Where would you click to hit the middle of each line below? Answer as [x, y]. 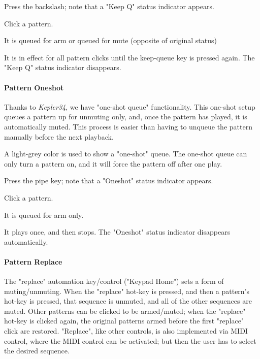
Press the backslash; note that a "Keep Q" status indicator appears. [109, 6]
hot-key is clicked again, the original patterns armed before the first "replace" [124, 321]
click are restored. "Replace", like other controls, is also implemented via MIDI [126, 331]
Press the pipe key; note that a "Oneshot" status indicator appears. [109, 181]
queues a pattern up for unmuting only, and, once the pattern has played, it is [126, 117]
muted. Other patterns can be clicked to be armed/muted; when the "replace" [125, 311]
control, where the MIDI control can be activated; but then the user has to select [130, 340]
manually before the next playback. [59, 136]
